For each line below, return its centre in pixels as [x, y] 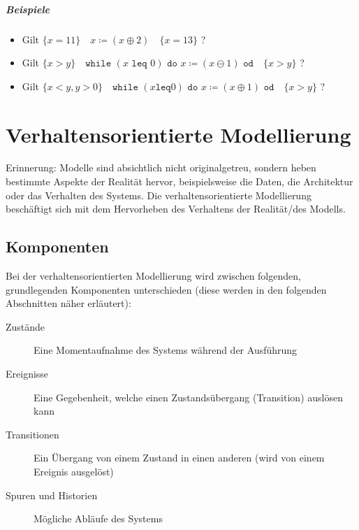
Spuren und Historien [52, 495]
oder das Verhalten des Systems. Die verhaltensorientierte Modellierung [159, 195]
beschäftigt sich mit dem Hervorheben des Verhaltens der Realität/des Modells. [176, 209]
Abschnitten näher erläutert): [68, 303]
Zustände [25, 326]
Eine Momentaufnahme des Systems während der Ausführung [166, 350]
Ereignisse [27, 374]
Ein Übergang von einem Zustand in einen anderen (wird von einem [179, 458]
